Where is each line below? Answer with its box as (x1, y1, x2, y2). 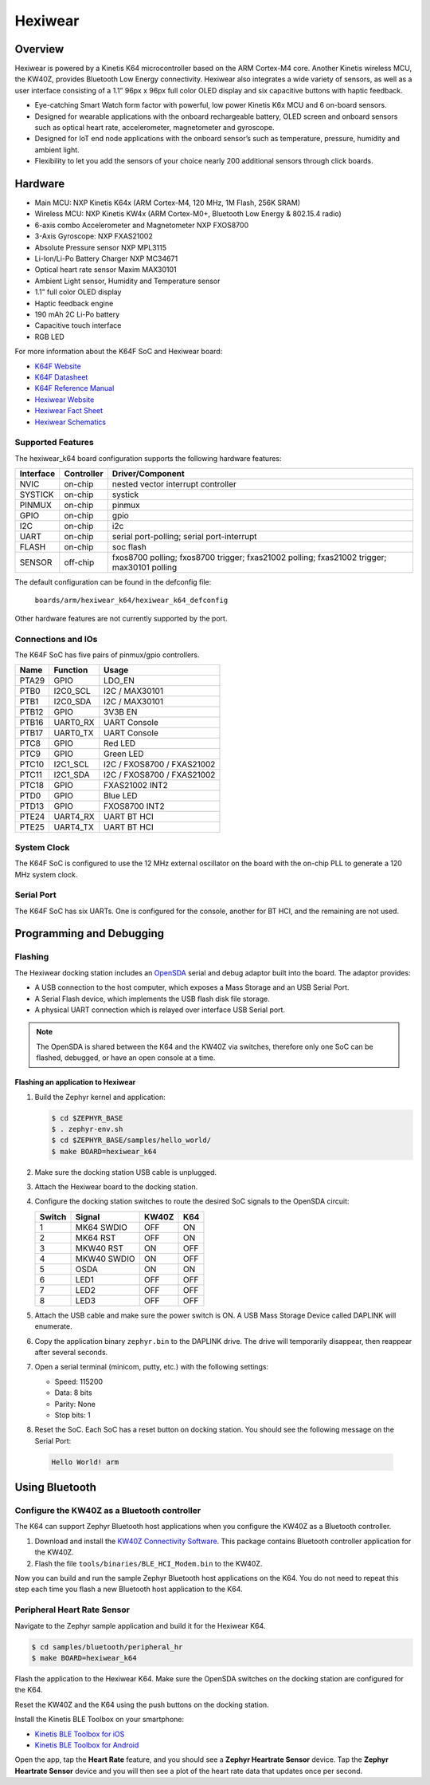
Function (53, 664, 88, 676)
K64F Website (34, 361, 81, 371)
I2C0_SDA (53, 696, 92, 707)
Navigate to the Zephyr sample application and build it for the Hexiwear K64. (14, 1621, 266, 1630)
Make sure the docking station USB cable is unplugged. (34, 1167, 217, 1176)
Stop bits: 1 (54, 1410, 91, 1420)
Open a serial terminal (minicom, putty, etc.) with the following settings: (34, 1362, 269, 1372)
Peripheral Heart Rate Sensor (14, 1604, 131, 1615)
